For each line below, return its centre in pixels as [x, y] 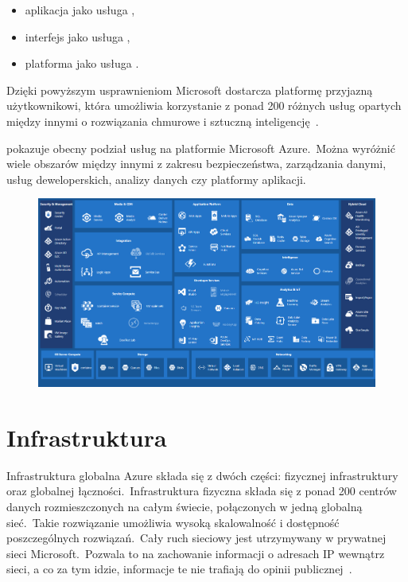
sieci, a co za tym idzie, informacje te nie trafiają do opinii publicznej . [179, 569]
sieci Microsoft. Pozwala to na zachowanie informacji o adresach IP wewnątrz [196, 553]
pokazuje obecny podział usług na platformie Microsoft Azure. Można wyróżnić [201, 148]
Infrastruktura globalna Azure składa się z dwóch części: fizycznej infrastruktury [202, 475]
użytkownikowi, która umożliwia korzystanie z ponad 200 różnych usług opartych [204, 105]
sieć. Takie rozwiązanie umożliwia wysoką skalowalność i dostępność [173, 522]
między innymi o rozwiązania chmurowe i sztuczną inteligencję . [163, 121]
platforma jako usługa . [82, 63]
